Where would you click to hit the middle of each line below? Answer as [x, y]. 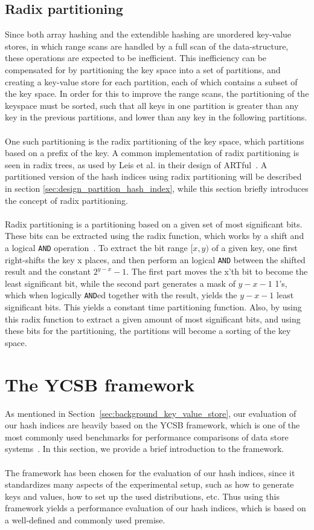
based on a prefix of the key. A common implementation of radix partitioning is [152, 153]
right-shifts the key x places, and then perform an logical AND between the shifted [155, 259]
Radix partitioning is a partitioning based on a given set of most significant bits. [154, 224]
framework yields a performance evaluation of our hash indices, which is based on [155, 508]
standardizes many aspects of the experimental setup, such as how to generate [149, 484]
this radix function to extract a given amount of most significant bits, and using [153, 319]
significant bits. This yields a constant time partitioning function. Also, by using [153, 307]
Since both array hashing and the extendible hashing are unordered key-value [148, 34]
